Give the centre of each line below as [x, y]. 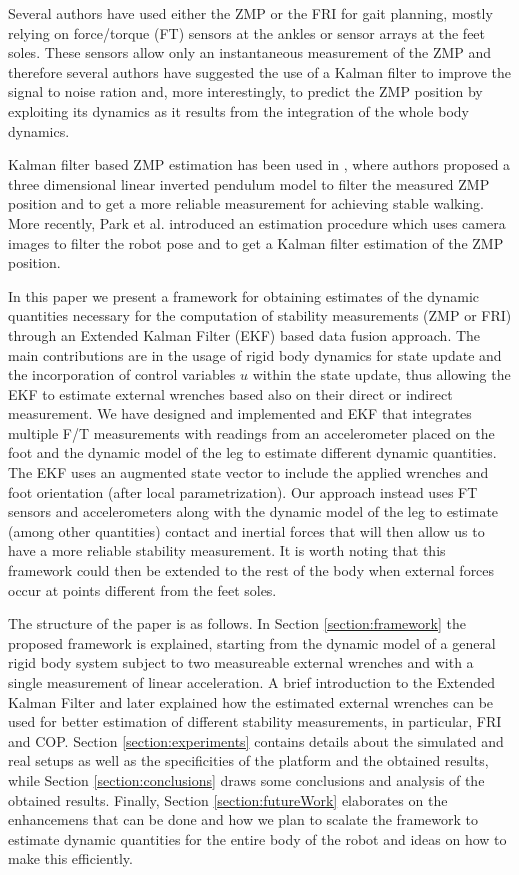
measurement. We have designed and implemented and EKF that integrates [240, 413]
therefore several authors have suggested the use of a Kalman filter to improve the [260, 71]
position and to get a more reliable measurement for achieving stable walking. [246, 203]
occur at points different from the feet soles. [142, 589]
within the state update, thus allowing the [381, 374]
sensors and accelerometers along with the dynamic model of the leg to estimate [253, 511]
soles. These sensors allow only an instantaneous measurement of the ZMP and [250, 52]
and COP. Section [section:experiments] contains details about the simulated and [256, 740]
